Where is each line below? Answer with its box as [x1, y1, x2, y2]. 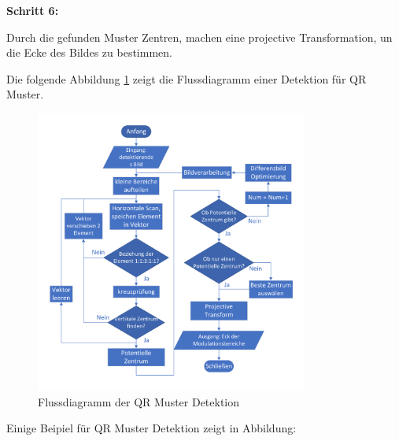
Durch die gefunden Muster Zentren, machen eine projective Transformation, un [6, 28, 393, 45]
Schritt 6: [6, 2, 59, 18]
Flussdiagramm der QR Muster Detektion [38, 393, 240, 409]
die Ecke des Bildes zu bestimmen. [6, 44, 172, 61]
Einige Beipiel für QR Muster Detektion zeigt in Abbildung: [6, 420, 297, 436]
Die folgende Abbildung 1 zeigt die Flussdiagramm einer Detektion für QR [6, 70, 367, 87]
